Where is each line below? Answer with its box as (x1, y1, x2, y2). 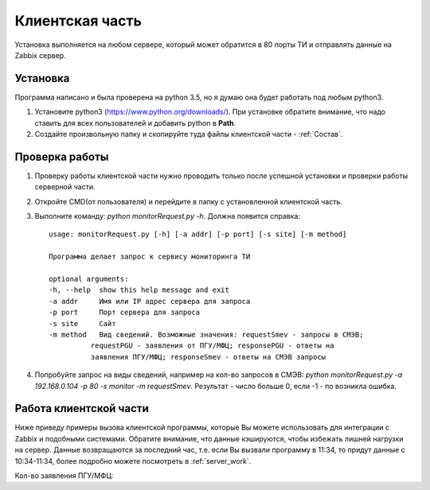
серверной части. (34, 182, 96, 192)
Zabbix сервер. (14, 50, 67, 60)
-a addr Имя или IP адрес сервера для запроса (49, 297, 251, 305)
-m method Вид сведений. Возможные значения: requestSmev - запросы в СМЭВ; (49, 330, 364, 339)
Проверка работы (14, 150, 109, 163)
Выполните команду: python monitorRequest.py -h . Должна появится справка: (34, 212, 300, 221)
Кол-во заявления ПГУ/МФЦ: (14, 471, 114, 480)
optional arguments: (49, 274, 129, 284)
